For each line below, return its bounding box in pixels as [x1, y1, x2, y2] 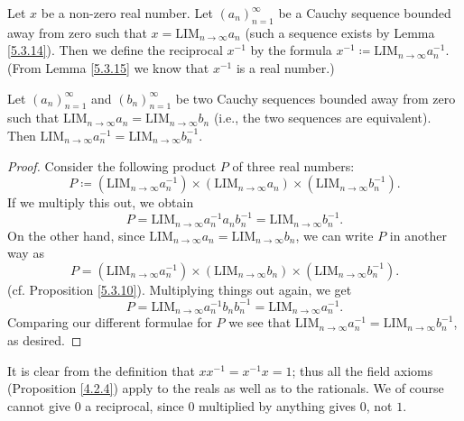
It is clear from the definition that [7, 361, 195, 380]
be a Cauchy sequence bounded [278, 4, 451, 22]
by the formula [250, 41, 332, 59]
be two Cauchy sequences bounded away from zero [175, 88, 456, 107]
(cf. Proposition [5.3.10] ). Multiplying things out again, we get [7, 279, 352, 298]
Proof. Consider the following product [7, 156, 217, 175]
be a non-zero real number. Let [41, 4, 213, 22]
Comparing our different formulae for [7, 313, 212, 332]
